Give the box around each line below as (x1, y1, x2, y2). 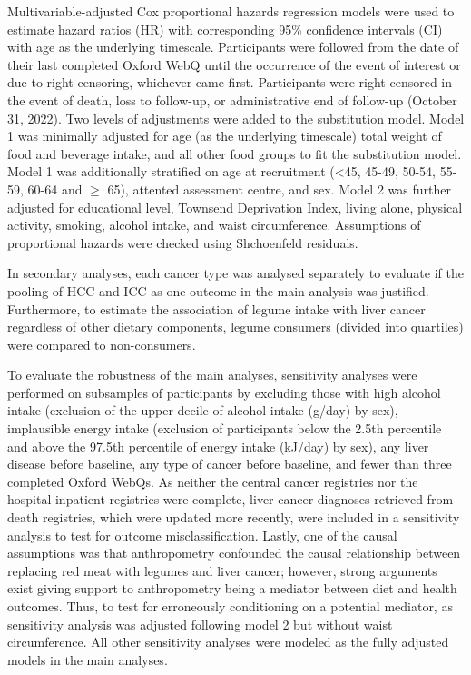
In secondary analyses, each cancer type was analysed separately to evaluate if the (7, 263, 464, 283)
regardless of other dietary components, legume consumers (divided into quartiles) (7, 317, 464, 336)
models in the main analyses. (7, 650, 168, 669)
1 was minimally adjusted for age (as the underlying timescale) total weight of (7, 126, 442, 145)
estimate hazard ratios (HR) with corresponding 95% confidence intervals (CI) (7, 19, 443, 38)
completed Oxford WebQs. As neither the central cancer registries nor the (7, 472, 418, 491)
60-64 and (27, 179, 83, 198)
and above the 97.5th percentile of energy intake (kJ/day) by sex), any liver (7, 436, 429, 455)
